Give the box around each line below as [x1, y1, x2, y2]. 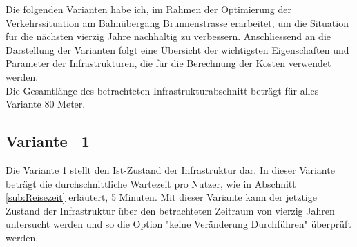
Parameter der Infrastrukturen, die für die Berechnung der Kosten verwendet [6, 56, 331, 70]
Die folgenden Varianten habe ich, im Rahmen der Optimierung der [6, 2, 291, 16]
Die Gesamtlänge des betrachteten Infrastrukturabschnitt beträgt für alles [6, 83, 319, 97]
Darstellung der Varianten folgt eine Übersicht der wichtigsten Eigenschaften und [6, 42, 349, 57]
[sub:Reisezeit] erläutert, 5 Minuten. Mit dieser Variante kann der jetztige [6, 190, 317, 204]
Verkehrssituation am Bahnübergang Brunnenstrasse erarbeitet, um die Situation [6, 15, 349, 30]
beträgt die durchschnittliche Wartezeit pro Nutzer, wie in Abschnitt [6, 176, 296, 190]
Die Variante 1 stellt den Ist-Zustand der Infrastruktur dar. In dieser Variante [6, 162, 335, 177]
